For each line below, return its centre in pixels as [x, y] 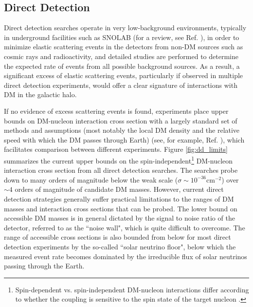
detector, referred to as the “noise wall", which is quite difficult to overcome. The [125, 227]
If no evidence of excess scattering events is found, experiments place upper [116, 111]
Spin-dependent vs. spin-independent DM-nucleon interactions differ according [132, 289]
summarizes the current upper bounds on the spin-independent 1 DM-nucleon [118, 160]
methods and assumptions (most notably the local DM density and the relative [122, 130]
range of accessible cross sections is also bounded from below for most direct [117, 237]
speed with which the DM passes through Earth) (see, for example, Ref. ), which [124, 139]
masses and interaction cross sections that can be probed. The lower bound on [121, 208]
